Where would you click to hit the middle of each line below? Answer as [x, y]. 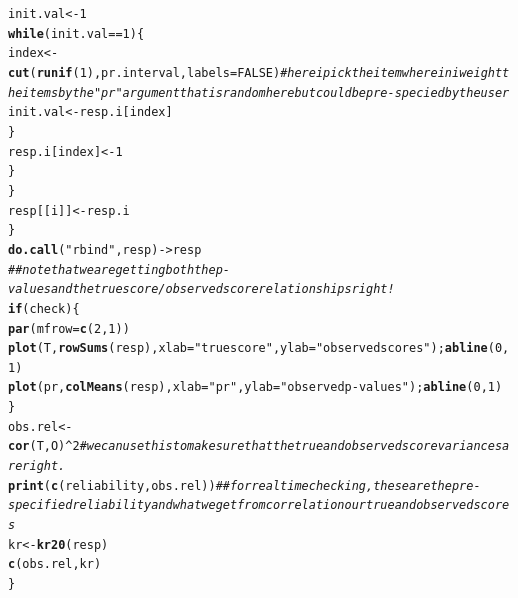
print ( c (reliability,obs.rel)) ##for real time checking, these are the [230, 485]
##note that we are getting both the [112, 269]
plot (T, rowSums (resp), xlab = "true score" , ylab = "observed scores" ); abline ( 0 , [259, 348]
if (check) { [44, 308]
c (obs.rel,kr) [55, 564]
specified [40, 505]
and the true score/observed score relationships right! [222, 289]
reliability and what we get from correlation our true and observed [273, 505]
